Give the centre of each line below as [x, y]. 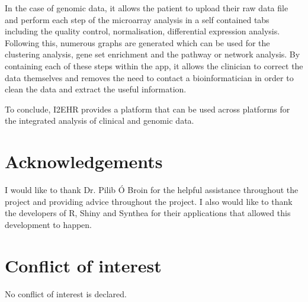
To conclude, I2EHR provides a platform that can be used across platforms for [147, 109]
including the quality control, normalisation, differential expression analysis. [142, 31]
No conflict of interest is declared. [66, 293]
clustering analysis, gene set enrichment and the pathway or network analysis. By [153, 54]
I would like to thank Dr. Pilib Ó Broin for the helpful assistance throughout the [152, 190]
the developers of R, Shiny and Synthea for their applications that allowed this [148, 213]
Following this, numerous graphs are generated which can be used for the [137, 42]
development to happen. [49, 224]
